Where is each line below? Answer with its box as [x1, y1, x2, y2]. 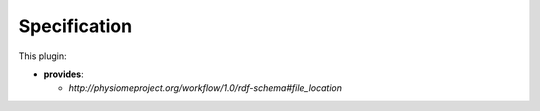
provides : [43, 68, 84, 80]
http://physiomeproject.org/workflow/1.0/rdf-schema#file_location [68, 82, 343, 94]
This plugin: [18, 50, 67, 62]
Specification [18, 15, 133, 37]
